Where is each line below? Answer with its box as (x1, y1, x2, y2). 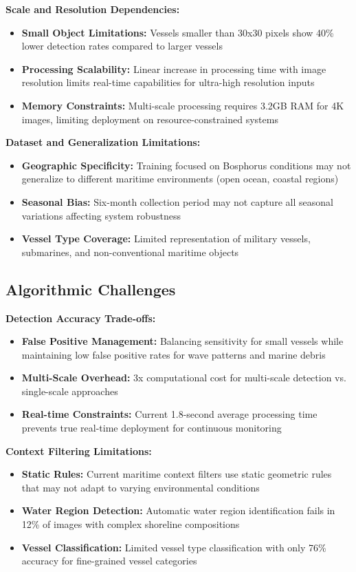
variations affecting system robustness (21, 208, 181, 222)
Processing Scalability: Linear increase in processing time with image (21, 61, 326, 76)
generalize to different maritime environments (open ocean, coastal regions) (21, 171, 339, 186)
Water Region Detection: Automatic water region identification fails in (21, 503, 335, 518)
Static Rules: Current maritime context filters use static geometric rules (21, 467, 332, 481)
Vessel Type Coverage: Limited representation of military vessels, (21, 231, 311, 246)
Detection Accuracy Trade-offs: (5, 310, 156, 325)
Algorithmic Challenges (5, 278, 176, 299)
